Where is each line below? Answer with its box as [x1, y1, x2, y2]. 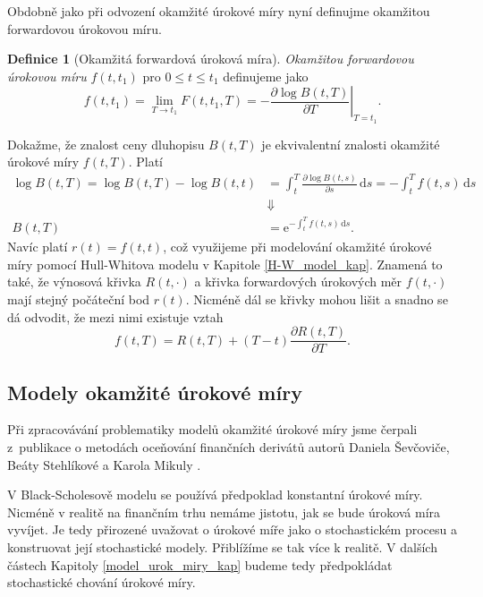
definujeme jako [223, 66, 309, 85]
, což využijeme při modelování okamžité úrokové [163, 237, 432, 256]
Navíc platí [7, 237, 68, 256]
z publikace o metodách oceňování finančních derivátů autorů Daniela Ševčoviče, [7, 438, 450, 456]
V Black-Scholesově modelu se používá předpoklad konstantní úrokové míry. [7, 485, 423, 504]
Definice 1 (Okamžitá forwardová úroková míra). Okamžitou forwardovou [7, 49, 414, 68]
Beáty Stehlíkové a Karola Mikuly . [7, 455, 201, 473]
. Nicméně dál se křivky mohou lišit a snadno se [185, 289, 448, 308]
